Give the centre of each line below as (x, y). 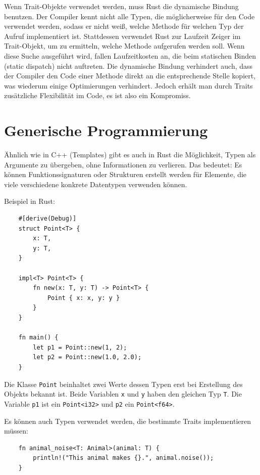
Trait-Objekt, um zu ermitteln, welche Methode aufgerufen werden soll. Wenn (124, 46)
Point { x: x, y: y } (84, 298)
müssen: (16, 431)
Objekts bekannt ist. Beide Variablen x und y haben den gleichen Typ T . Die (123, 394)
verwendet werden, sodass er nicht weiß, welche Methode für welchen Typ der (124, 26)
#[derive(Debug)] (47, 219)
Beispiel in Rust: (30, 201)
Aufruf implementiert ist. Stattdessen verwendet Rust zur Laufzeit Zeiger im (122, 36)
